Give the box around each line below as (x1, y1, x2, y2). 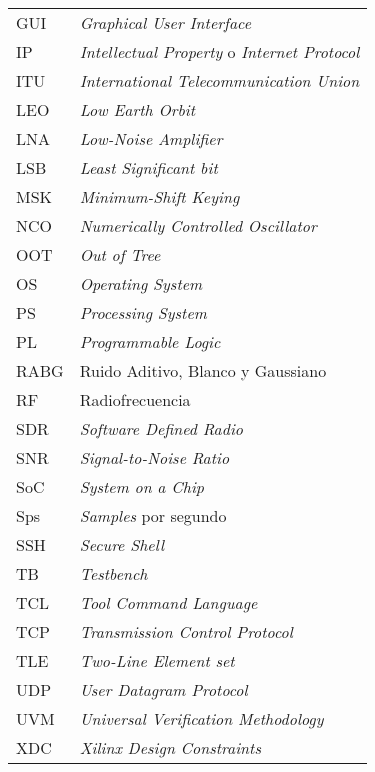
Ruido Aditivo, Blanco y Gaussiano (79, 359, 327, 382)
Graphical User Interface (79, 11, 252, 34)
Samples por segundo (79, 504, 227, 527)
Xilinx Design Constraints (79, 736, 261, 759)
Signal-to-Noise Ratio (79, 446, 230, 469)
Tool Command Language (79, 591, 258, 614)
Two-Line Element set (79, 649, 235, 672)
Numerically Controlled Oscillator (79, 214, 317, 237)
